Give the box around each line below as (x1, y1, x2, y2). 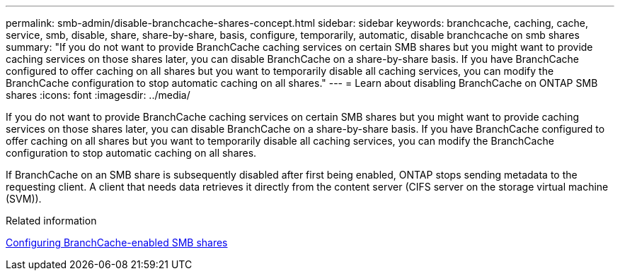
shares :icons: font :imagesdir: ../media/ (6, 89, 190, 101)
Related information (6, 215, 97, 227)
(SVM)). (6, 193, 42, 205)
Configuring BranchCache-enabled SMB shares (6, 236, 228, 248)
